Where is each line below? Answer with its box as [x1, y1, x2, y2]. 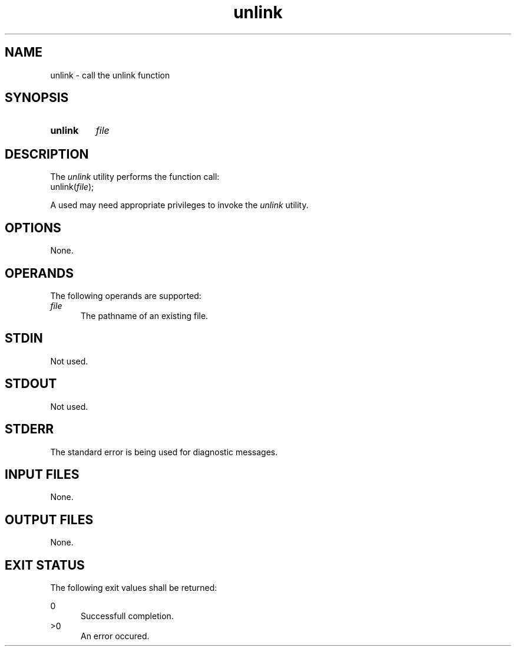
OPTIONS [5, 220, 61, 235]
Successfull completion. [81, 611, 174, 622]
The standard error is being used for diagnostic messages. [50, 446, 278, 457]
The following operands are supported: [50, 290, 201, 301]
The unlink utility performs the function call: [50, 172, 220, 182]
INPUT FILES [5, 466, 80, 482]
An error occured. [81, 631, 150, 642]
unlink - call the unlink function [50, 70, 170, 80]
